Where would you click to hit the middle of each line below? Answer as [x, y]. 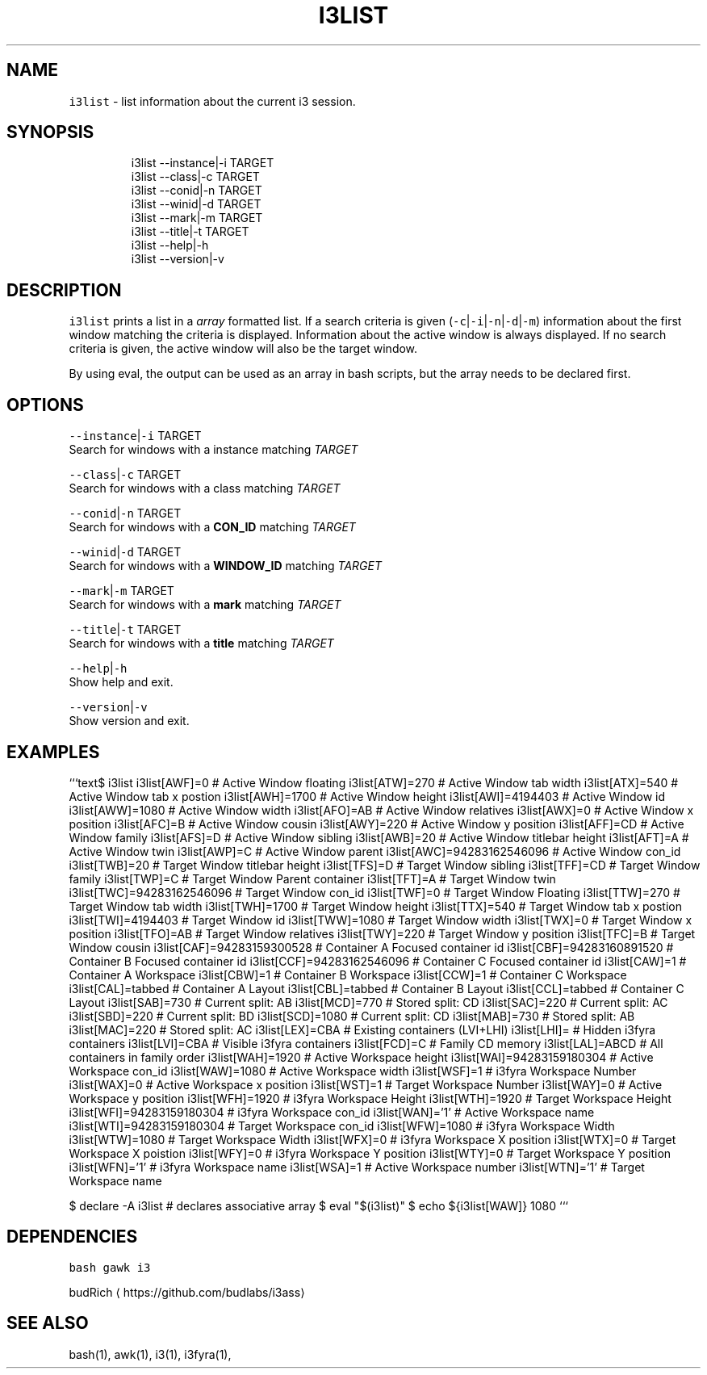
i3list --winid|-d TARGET [196, 204]
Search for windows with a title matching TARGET [201, 643]
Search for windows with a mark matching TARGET [205, 605]
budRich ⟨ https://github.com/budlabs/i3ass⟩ [187, 1292]
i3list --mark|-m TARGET [197, 218]
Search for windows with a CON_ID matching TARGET [212, 527]
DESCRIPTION [64, 290]
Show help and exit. [121, 682]
